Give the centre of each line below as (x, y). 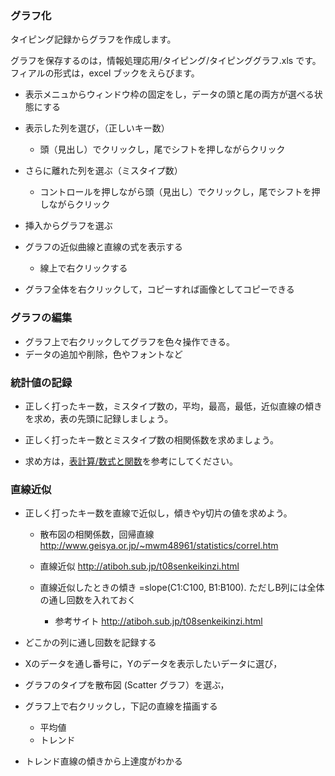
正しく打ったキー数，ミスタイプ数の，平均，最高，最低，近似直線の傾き (173, 406)
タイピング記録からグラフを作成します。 (93, 39)
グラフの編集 (41, 318)
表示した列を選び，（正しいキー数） (97, 128)
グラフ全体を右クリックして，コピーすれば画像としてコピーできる (159, 289)
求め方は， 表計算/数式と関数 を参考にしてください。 (131, 461)
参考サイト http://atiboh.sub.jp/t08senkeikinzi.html (158, 621)
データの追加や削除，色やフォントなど (103, 354)
